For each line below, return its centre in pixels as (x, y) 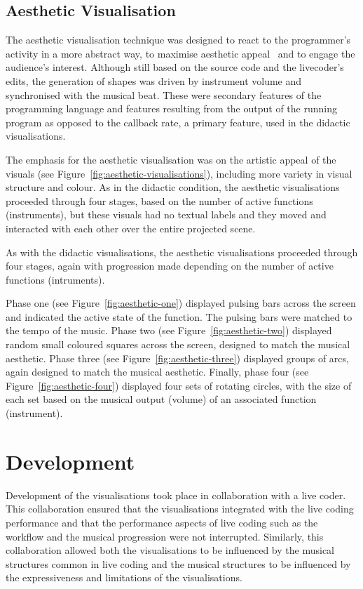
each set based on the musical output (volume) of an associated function (161, 399)
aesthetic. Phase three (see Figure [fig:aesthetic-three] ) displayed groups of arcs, (177, 358)
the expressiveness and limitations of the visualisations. (124, 577)
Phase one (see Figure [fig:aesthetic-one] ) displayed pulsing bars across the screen (181, 303)
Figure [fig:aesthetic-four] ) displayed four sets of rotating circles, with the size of (179, 385)
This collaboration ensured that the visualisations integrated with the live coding (180, 509)
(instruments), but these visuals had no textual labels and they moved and (166, 214)
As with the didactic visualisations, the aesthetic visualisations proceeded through (182, 252)
